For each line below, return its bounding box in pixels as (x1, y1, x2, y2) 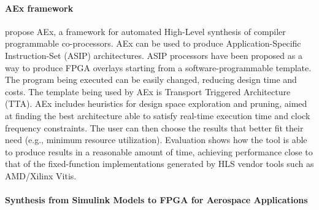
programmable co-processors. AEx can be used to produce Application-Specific (5, 37, 301, 50)
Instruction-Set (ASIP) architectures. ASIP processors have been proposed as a (5, 49, 302, 61)
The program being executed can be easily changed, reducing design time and (5, 73, 297, 86)
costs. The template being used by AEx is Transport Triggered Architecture (5, 85, 291, 98)
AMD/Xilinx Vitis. (5, 169, 77, 182)
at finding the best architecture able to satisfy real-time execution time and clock (5, 109, 310, 122)
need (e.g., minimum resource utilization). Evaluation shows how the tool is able (5, 133, 307, 146)
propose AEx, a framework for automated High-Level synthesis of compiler (5, 25, 286, 37)
